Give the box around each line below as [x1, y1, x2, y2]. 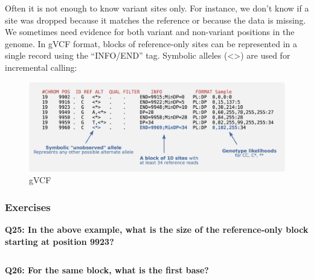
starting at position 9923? [5, 235, 114, 247]
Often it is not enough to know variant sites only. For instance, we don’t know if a [5, 2, 309, 14]
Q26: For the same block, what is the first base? [5, 264, 209, 276]
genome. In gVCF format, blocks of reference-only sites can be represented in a [5, 37, 298, 50]
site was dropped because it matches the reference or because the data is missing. [5, 13, 306, 26]
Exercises [5, 199, 51, 214]
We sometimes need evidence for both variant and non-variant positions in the [5, 25, 295, 38]
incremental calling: [5, 60, 77, 73]
